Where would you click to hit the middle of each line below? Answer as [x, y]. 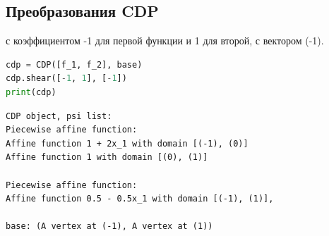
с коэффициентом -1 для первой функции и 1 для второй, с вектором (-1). [165, 41]
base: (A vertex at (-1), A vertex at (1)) [109, 226]
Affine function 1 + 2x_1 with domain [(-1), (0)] [127, 143]
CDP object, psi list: [59, 116]
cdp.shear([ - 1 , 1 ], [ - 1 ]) [66, 79]
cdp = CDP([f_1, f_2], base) [74, 64]
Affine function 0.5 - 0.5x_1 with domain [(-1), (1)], [140, 199]
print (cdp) [31, 92]
